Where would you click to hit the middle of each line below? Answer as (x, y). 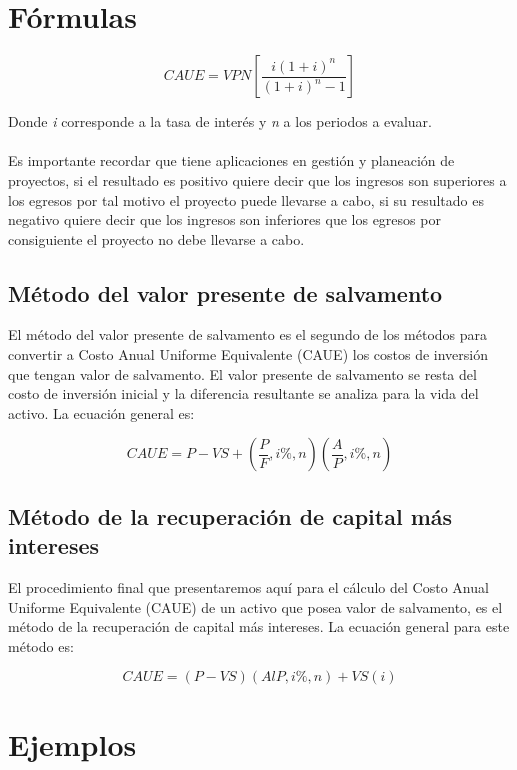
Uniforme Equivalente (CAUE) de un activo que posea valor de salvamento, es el (255, 606)
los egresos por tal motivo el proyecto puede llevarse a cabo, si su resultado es (246, 199)
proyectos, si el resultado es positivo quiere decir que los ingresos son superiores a (257, 179)
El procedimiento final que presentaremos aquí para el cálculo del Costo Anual (248, 587)
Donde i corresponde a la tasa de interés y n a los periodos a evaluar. (220, 121)
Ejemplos (72, 743)
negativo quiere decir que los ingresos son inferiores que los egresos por (224, 219)
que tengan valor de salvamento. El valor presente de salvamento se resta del (242, 373)
